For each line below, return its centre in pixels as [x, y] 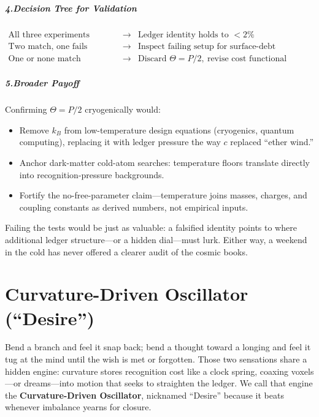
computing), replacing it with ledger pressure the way [120, 142]
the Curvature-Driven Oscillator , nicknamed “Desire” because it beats [144, 395]
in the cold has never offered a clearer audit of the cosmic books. [126, 251]
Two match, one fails [48, 46]
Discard [152, 58]
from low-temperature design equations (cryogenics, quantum [179, 130]
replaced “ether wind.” [272, 142]
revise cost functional [247, 58]
